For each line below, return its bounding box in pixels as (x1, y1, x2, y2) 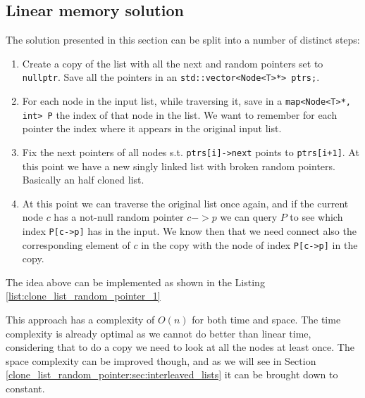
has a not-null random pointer (54, 210, 184, 224)
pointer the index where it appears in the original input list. (22, 121, 282, 136)
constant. (6, 381, 45, 396)
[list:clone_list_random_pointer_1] (6, 288, 161, 303)
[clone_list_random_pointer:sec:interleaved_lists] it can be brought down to (6, 367, 338, 382)
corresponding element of (22, 237, 130, 252)
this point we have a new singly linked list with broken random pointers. (22, 158, 335, 173)
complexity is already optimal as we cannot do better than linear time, (6, 326, 311, 340)
